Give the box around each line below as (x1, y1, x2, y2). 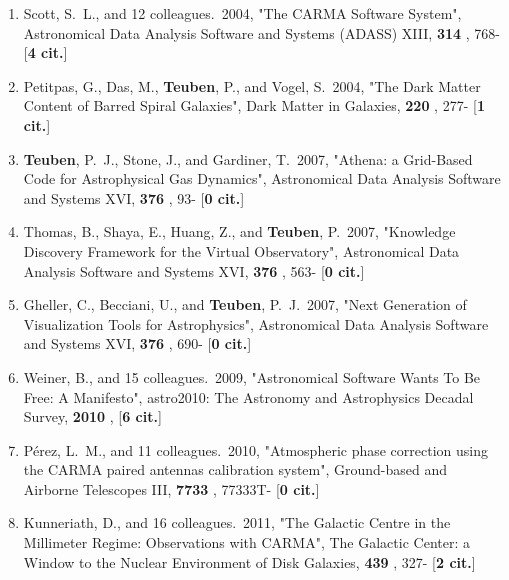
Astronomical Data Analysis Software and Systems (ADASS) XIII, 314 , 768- (23, 22, 500, 43)
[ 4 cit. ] (23, 42, 68, 63)
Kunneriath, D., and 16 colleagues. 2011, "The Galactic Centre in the (23, 512, 451, 533)
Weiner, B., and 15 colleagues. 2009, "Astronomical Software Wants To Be (23, 366, 481, 387)
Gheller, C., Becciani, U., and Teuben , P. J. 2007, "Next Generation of (23, 294, 467, 315)
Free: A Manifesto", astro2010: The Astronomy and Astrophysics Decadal (23, 386, 474, 407)
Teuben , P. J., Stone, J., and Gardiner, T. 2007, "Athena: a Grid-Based (23, 148, 473, 169)
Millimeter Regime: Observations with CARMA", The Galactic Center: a (23, 532, 470, 553)
